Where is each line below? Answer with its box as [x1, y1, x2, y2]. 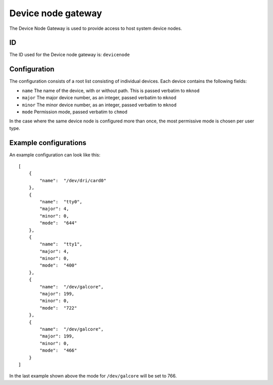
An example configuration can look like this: [9, 152, 101, 158]
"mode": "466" [39, 348, 77, 354]
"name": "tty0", [39, 199, 83, 204]
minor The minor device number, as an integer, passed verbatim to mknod [22, 102, 177, 108]
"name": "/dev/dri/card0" [39, 178, 107, 183]
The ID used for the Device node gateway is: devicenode [9, 52, 130, 58]
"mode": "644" [39, 220, 77, 226]
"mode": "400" [39, 263, 77, 268]
